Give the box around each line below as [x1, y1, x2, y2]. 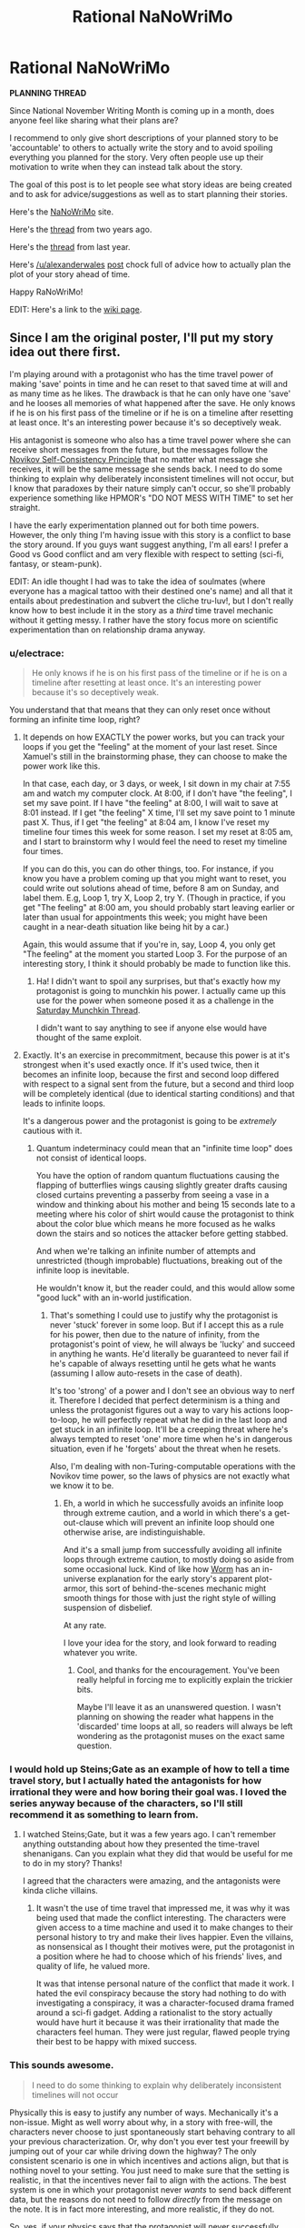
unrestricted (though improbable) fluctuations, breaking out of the [35, 1256, 283, 1267]
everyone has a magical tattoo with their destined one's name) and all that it [9, 585, 293, 596]
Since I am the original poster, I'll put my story [9, 330, 274, 346]
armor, [63, 1583, 88, 1594]
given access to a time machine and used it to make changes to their [35, 1922, 293, 1933]
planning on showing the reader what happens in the [76, 1711, 274, 1723]
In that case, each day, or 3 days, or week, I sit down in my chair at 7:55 [22, 779, 290, 790]
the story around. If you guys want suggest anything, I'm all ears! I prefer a [9, 539, 289, 550]
